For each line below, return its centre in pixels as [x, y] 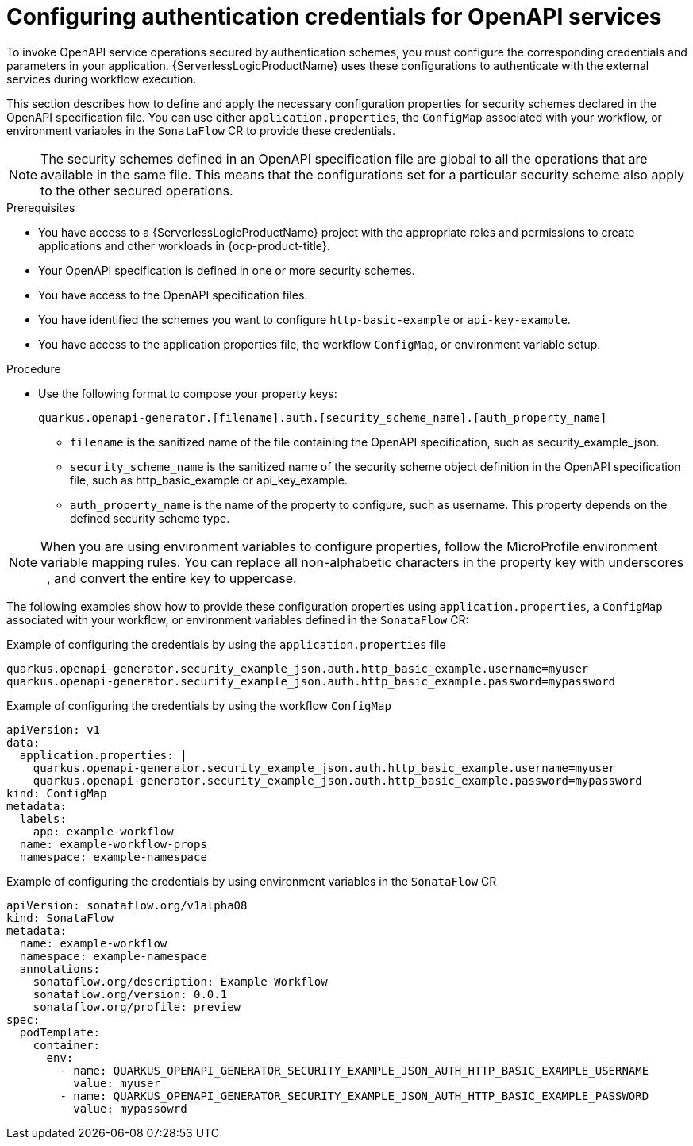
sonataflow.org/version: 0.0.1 [130, 994]
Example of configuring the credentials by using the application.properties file [226, 644]
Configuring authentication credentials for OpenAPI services [334, 17]
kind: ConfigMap [57, 793]
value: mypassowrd [130, 1108]
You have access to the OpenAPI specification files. [173, 295]
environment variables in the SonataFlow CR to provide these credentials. [201, 130]
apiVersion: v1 [54, 729]
